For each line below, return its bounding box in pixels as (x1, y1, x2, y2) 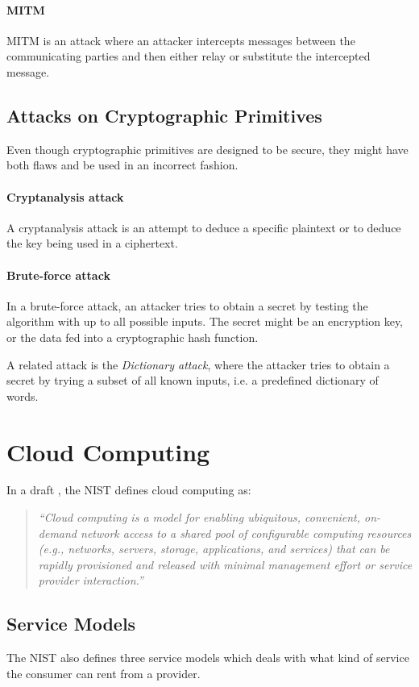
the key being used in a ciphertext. (6, 235, 178, 252)
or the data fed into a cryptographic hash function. (6, 328, 259, 345)
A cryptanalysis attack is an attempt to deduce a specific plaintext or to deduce (6, 219, 401, 235)
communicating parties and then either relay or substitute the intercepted (6, 48, 371, 65)
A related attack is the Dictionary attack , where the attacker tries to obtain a (6, 356, 390, 373)
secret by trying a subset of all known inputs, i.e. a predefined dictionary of (6, 372, 379, 389)
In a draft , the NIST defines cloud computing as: (6, 481, 251, 498)
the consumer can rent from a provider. (6, 664, 201, 681)
